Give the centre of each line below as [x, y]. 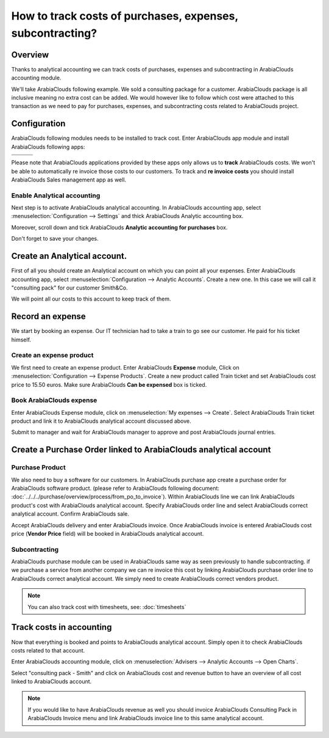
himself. [21, 340]
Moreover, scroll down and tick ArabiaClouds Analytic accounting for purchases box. [119, 227]
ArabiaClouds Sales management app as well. [69, 180]
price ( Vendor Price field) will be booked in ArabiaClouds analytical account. [108, 533]
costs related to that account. [48, 650]
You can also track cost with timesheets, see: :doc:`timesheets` [107, 607]
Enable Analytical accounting [56, 195]
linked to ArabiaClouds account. [51, 682]
